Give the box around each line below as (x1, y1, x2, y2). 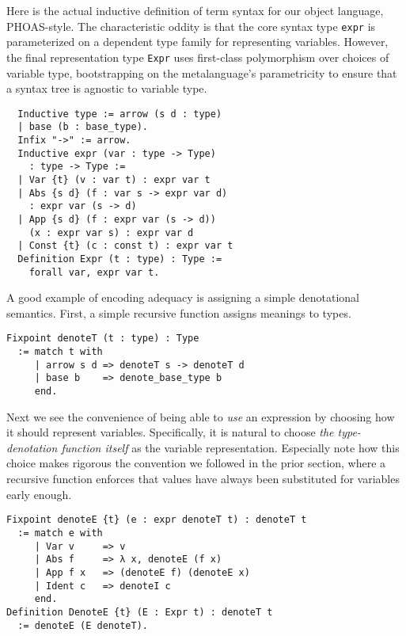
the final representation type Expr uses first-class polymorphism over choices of (6, 48, 389, 65)
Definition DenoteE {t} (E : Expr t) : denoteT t (6, 606, 273, 618)
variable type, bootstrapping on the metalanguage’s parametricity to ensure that (6, 64, 397, 81)
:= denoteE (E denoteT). (17, 619, 148, 631)
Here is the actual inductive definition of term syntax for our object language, (6, 2, 384, 18)
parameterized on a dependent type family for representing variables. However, (6, 33, 389, 50)
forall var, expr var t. (28, 266, 160, 278)
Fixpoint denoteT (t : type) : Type (6, 333, 199, 345)
